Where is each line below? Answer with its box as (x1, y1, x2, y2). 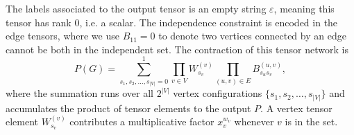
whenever (234, 114, 274, 129)
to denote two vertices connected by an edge (158, 28, 346, 43)
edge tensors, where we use (6, 28, 119, 43)
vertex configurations (173, 86, 262, 100)
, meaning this (273, 1, 335, 15)
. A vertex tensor (260, 100, 332, 115)
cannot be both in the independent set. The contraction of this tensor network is (6, 42, 348, 56)
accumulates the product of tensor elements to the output (6, 100, 251, 115)
